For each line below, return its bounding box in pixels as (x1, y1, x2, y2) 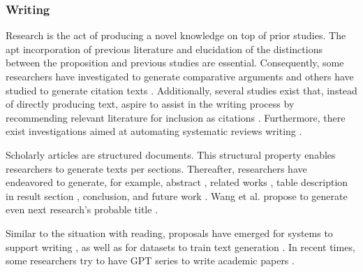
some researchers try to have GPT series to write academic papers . (6, 253, 295, 268)
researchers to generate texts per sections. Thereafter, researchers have (6, 161, 307, 176)
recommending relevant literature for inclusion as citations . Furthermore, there (6, 110, 346, 124)
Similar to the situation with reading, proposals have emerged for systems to (6, 225, 333, 240)
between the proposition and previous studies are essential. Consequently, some (6, 55, 344, 70)
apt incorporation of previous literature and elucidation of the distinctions (6, 41, 323, 56)
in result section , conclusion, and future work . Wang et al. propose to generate (6, 188, 348, 203)
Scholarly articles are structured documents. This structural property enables (6, 147, 336, 162)
